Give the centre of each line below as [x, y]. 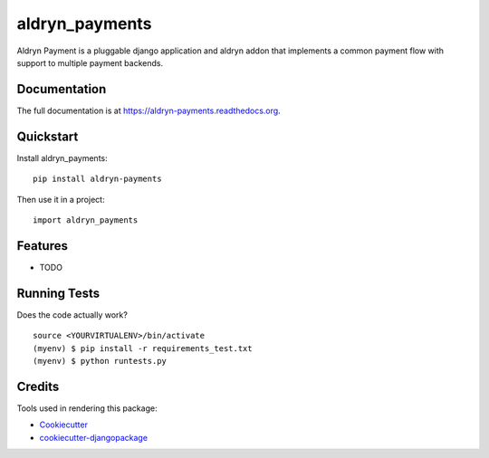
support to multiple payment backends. [90, 62]
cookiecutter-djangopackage [94, 437]
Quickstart [48, 136]
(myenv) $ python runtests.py [100, 361]
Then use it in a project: [61, 199]
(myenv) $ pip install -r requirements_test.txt [143, 348]
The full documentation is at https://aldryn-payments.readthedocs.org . [149, 110]
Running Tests [58, 293]
